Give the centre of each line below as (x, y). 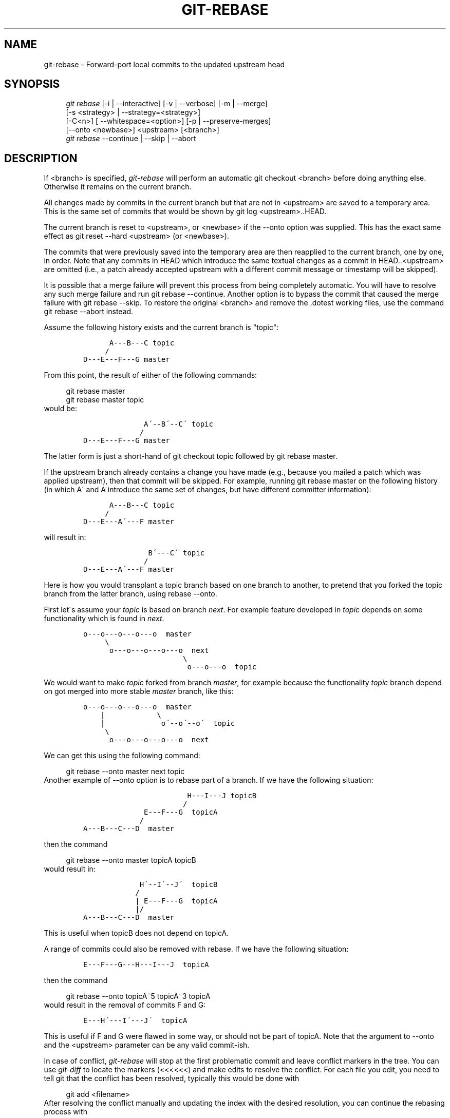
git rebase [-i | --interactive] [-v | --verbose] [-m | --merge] (167, 104)
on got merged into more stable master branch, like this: (139, 691)
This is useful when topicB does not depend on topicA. (136, 933)
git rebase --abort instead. (89, 312)
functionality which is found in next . (104, 619)
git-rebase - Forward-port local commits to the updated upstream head (164, 64)
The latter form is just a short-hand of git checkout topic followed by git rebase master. (191, 456)
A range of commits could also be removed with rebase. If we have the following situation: (196, 949)
